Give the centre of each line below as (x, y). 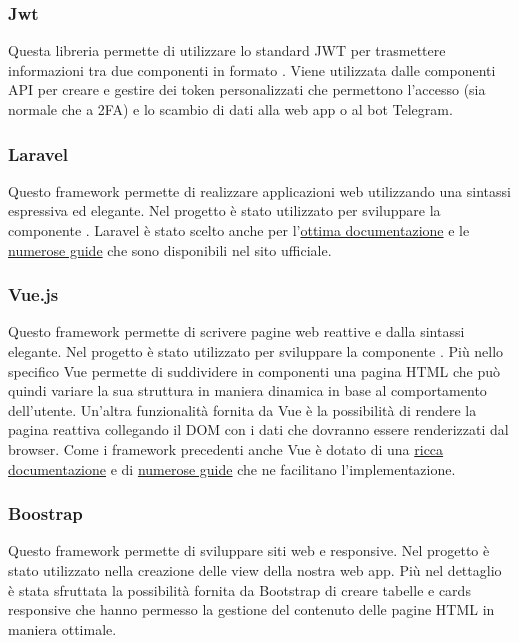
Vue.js (33, 294)
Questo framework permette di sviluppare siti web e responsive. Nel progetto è (249, 550)
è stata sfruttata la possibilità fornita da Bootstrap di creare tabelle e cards (239, 589)
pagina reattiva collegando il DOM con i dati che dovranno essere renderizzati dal (258, 429)
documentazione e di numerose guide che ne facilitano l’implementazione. (232, 468)
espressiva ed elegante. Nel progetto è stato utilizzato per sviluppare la (224, 210)
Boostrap (45, 513)
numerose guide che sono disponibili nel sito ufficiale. (170, 249)
